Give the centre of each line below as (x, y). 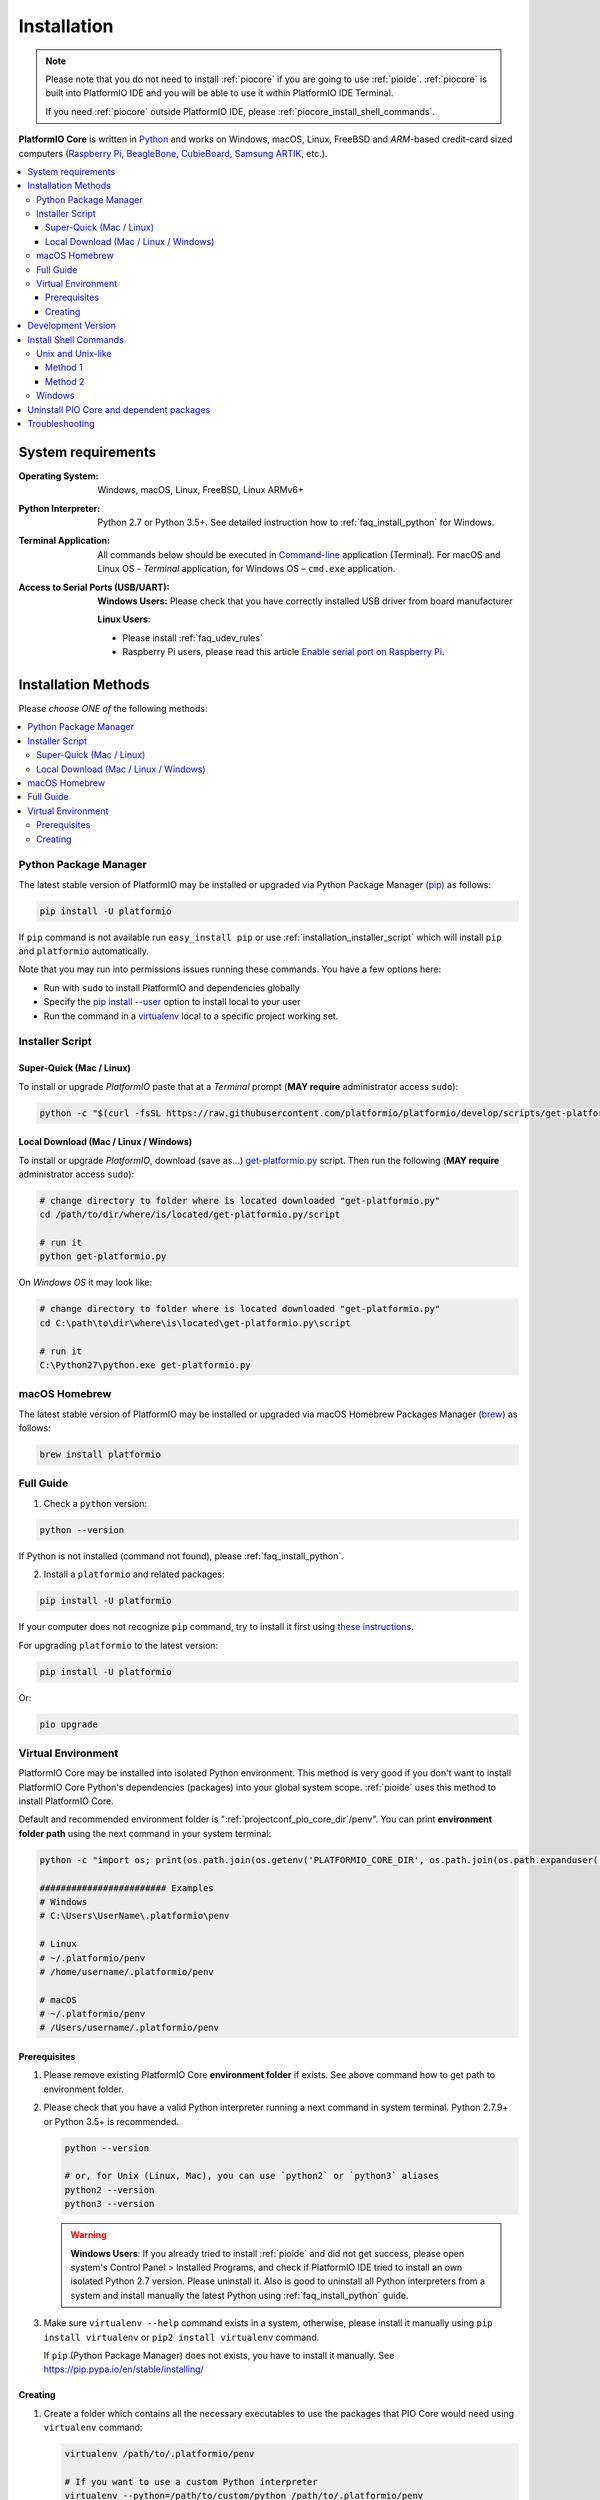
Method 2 (65, 381)
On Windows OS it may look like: (85, 1282)
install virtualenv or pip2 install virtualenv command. (181, 2337)
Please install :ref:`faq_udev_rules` (193, 637)
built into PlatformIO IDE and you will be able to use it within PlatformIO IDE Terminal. (219, 93)
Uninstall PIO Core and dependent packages (119, 409)
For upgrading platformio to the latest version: (118, 1645)
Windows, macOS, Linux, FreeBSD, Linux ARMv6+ (200, 490)
